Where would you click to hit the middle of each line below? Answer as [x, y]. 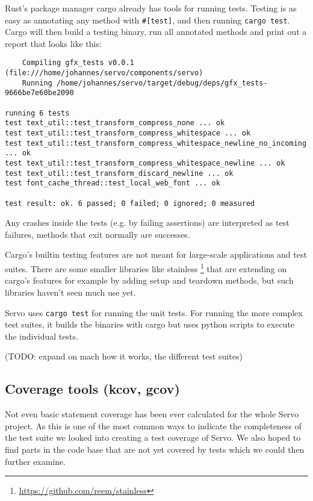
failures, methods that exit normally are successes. [98, 234]
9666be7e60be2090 [39, 93]
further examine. [36, 461]
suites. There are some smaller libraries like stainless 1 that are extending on [146, 268]
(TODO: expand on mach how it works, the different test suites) [124, 356]
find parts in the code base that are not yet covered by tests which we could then [155, 449]
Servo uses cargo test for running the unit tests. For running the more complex [154, 312]
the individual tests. [42, 336]
